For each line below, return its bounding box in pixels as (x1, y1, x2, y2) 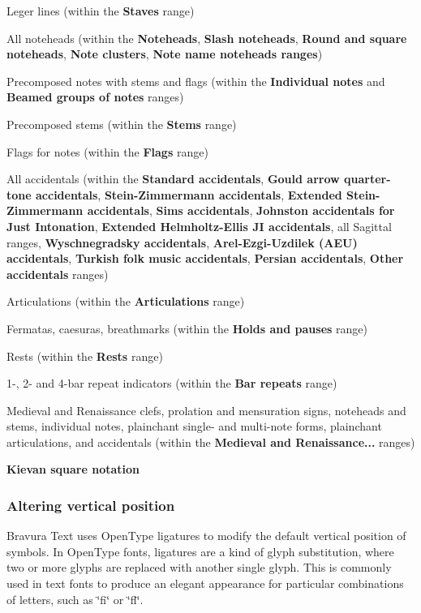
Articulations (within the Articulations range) (6, 293, 245, 310)
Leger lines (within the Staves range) (6, 2, 195, 19)
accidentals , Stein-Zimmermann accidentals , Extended (35, 186, 342, 203)
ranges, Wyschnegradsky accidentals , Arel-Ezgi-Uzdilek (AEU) (6, 234, 358, 251)
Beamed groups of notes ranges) (6, 88, 184, 105)
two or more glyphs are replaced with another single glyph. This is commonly (6, 559, 392, 576)
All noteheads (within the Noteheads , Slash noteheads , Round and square (6, 29, 407, 46)
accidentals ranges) (6, 265, 109, 282)
